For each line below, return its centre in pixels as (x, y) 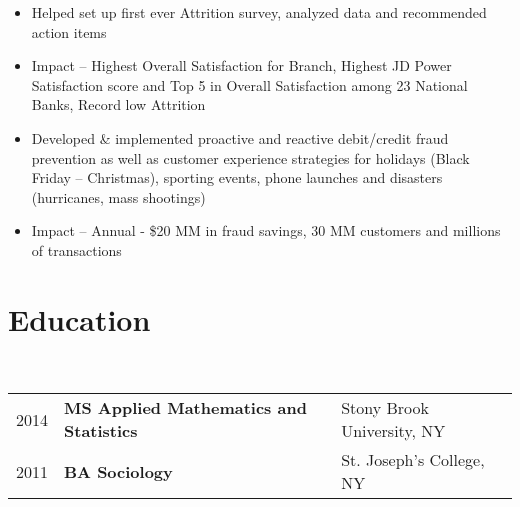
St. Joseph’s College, (413, 460)
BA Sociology (118, 471)
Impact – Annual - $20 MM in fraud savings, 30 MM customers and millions (266, 230)
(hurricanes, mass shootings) (118, 196)
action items (69, 31)
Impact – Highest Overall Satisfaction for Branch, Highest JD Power (241, 65)
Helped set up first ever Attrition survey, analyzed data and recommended (259, 12)
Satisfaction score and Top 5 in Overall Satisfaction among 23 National (249, 84)
